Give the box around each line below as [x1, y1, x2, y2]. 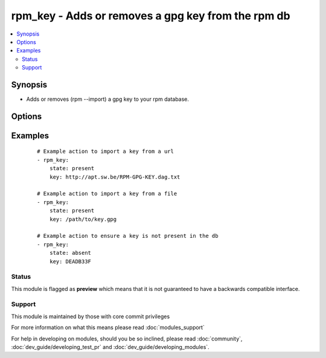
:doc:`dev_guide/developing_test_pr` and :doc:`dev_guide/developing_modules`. [11, 343, 209, 350]
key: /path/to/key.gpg [49, 216, 117, 223]
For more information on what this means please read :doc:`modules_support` [11, 324, 205, 331]
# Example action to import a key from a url [37, 148, 174, 155]
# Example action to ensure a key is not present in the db [37, 232, 219, 240]
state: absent [49, 249, 92, 257]
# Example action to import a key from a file [37, 190, 177, 197]
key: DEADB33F [49, 258, 92, 265]
